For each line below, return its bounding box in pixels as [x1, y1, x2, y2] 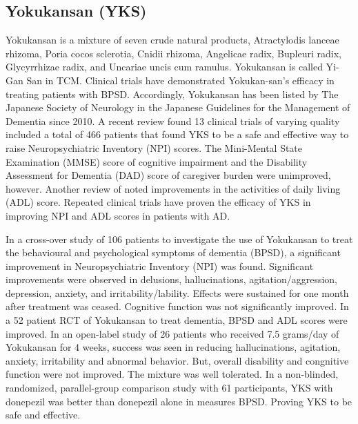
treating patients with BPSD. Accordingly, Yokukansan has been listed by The [6, 86, 339, 101]
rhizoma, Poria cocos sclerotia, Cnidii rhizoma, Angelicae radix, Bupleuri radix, [6, 46, 341, 60]
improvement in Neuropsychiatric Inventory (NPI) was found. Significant [6, 258, 314, 273]
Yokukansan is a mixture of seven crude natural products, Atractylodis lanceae [6, 32, 339, 47]
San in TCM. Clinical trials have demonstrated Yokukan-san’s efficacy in [26, 73, 335, 87]
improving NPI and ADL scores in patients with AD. [6, 208, 230, 222]
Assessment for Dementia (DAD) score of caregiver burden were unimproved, [6, 168, 331, 182]
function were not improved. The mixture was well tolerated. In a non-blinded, [6, 367, 339, 381]
